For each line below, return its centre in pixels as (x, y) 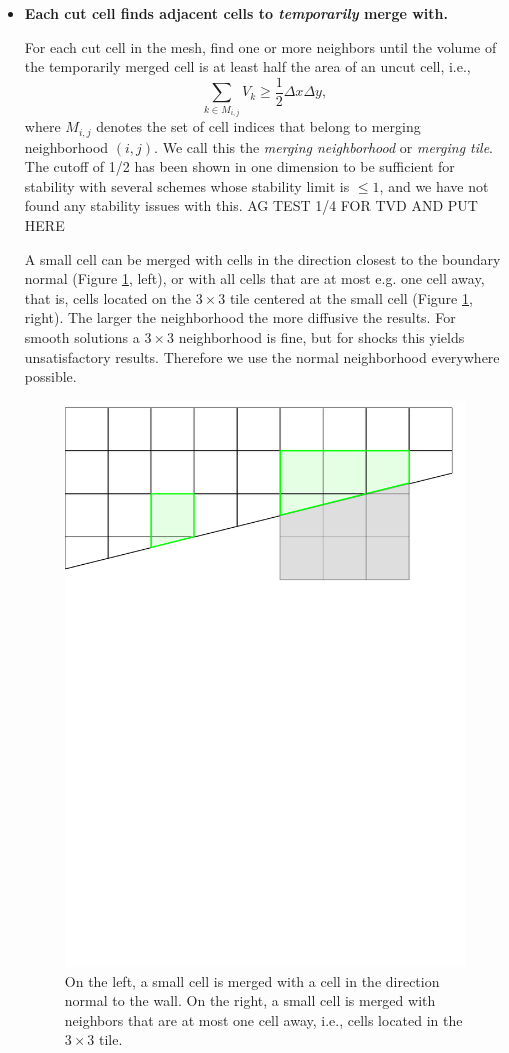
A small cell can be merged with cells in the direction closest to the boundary (262, 258)
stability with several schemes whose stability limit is (187, 185)
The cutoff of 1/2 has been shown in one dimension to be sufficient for (239, 166)
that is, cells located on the (107, 297)
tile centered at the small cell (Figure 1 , (351, 297)
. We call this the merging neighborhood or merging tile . (323, 146)
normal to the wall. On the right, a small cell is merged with (250, 1000)
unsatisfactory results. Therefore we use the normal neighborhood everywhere (262, 356)
